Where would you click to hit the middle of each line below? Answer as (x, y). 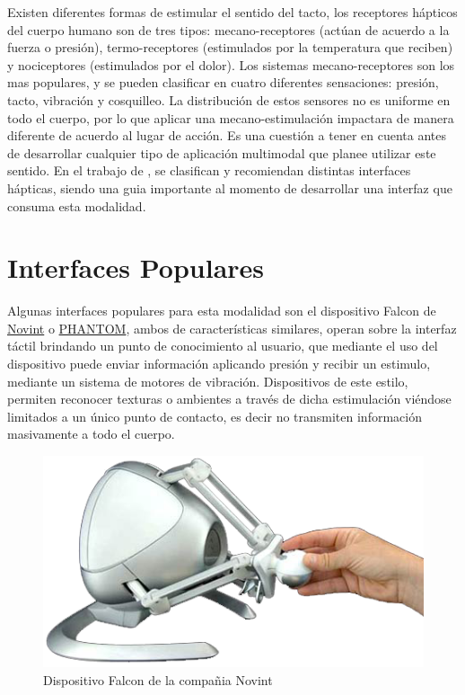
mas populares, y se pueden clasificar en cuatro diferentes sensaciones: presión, (223, 82)
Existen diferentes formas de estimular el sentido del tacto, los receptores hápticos (232, 12)
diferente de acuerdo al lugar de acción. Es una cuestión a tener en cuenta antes (227, 135)
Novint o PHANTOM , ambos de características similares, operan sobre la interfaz (232, 328)
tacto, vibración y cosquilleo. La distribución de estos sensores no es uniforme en (229, 99)
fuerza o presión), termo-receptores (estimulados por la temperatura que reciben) (230, 47)
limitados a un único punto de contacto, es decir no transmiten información (215, 416)
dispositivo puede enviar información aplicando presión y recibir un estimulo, (219, 364)
